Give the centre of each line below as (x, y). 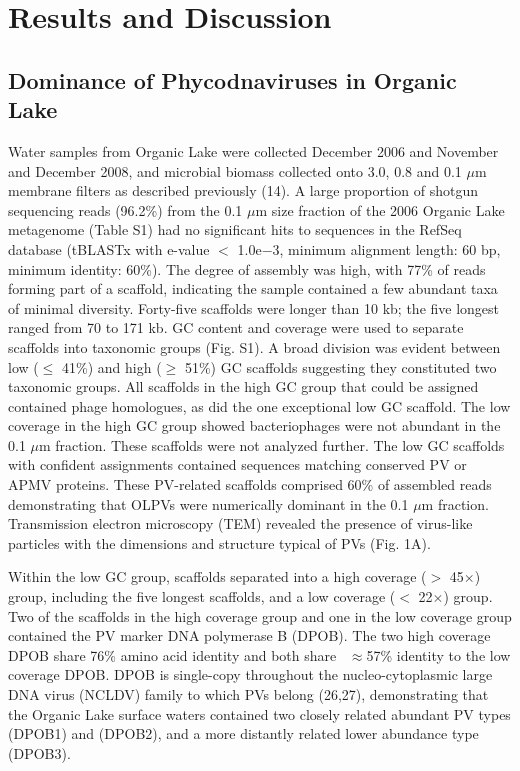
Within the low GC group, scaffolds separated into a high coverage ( (217, 576)
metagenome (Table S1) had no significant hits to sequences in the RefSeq (235, 229)
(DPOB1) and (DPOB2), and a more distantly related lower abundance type (243, 733)
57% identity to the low (438, 654)
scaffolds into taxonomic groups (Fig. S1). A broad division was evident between (254, 346)
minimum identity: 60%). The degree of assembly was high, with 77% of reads (247, 268)
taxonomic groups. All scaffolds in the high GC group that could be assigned (243, 386)
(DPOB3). (39, 752)
